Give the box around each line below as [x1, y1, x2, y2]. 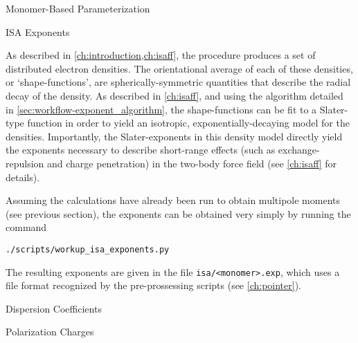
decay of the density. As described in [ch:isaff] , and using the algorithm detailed [6, 88, 343, 102]
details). [6, 169, 40, 184]
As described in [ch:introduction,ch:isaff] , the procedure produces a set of [6, 48, 316, 62]
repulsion [6, 156, 44, 170]
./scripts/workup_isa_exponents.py [6, 244, 170, 254]
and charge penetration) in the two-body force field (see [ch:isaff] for [47, 156, 337, 170]
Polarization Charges [6, 324, 94, 339]
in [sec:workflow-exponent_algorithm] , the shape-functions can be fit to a [6, 102, 317, 116]
